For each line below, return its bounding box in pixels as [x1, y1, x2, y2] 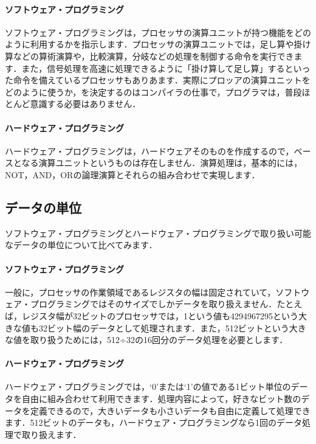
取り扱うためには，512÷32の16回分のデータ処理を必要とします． [30, 333, 288, 346]
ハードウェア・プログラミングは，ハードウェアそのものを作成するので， [5, 144, 294, 157]
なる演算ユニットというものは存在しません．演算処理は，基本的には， [21, 156, 303, 169]
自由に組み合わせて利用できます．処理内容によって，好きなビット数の [21, 392, 301, 405]
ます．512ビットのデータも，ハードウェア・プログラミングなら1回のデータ [5, 416, 302, 429]
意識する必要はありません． [30, 97, 141, 110]
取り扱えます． [21, 428, 81, 440]
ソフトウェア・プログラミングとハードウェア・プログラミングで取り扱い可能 [5, 226, 311, 239]
